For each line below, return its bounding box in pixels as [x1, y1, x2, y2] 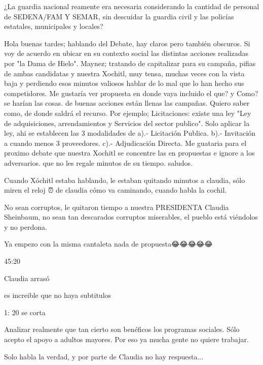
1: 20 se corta [4, 307, 46, 317]
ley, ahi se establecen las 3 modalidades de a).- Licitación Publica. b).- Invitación [4, 128, 256, 138]
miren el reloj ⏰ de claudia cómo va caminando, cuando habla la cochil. [4, 185, 227, 195]
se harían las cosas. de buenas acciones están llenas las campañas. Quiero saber [4, 98, 250, 108]
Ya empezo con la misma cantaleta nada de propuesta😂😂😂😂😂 [4, 238, 213, 249]
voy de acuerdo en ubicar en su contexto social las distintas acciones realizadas [4, 48, 249, 58]
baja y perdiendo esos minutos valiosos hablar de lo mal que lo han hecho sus [4, 78, 244, 88]
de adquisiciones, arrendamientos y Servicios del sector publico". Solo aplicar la [4, 117, 250, 128]
